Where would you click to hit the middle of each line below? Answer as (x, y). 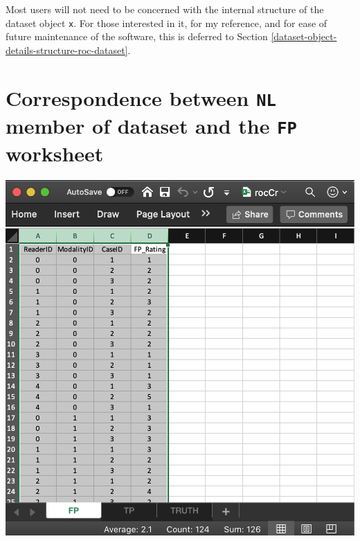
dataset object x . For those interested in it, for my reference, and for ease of (166, 23)
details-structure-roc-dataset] (67, 50)
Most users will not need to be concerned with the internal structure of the (165, 9)
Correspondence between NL (141, 97)
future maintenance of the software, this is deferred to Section (137, 36)
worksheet (55, 153)
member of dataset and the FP (151, 125)
